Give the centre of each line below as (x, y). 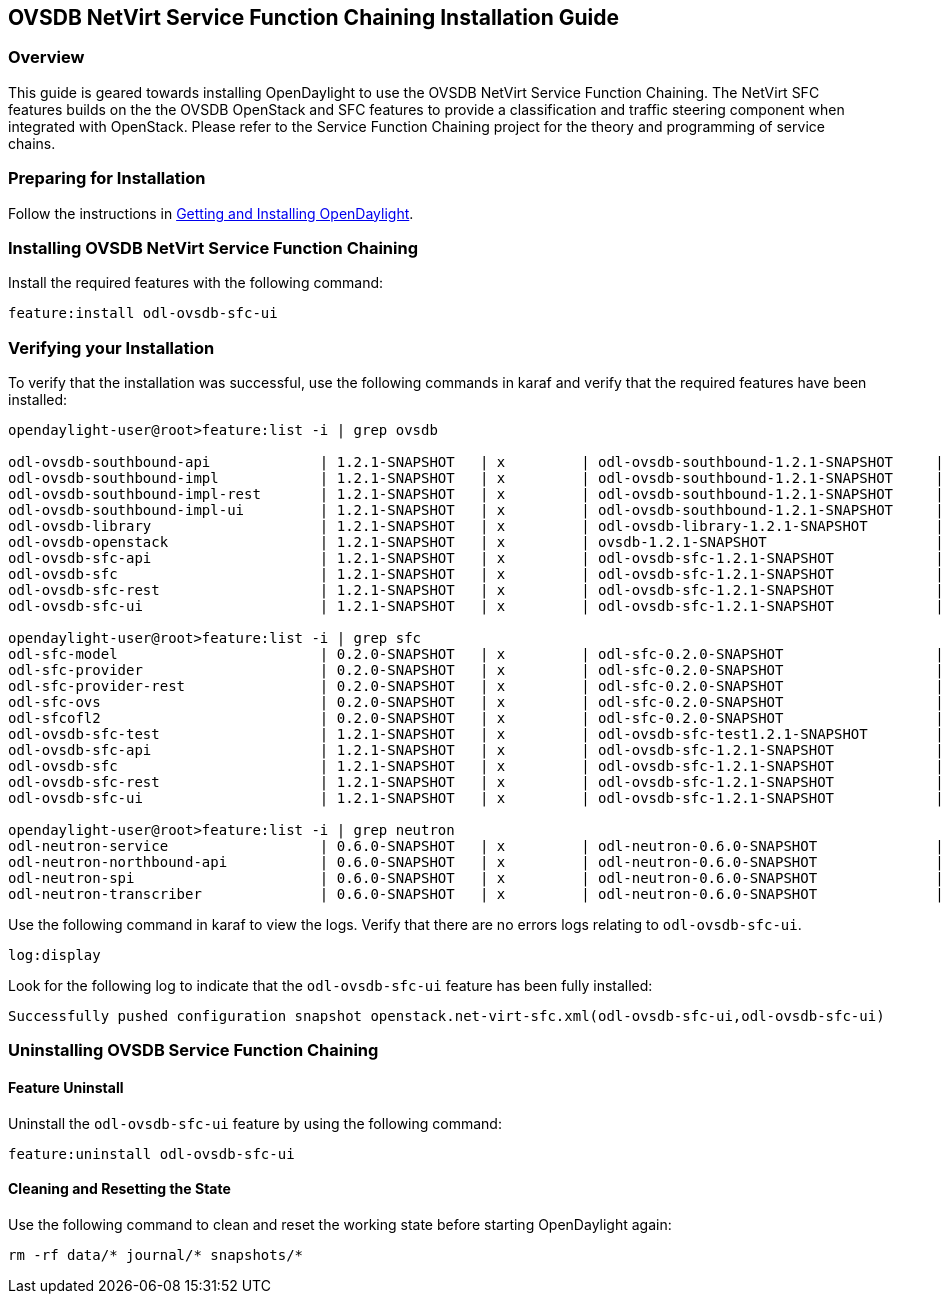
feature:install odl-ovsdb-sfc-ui (143, 313)
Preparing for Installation (107, 178)
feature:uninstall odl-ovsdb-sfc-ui (151, 1153)
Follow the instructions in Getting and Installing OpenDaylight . (211, 213)
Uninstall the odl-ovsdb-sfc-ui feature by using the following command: (255, 1123)
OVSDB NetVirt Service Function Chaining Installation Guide (314, 17)
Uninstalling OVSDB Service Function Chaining (193, 1050)
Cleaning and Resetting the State (119, 1189)
